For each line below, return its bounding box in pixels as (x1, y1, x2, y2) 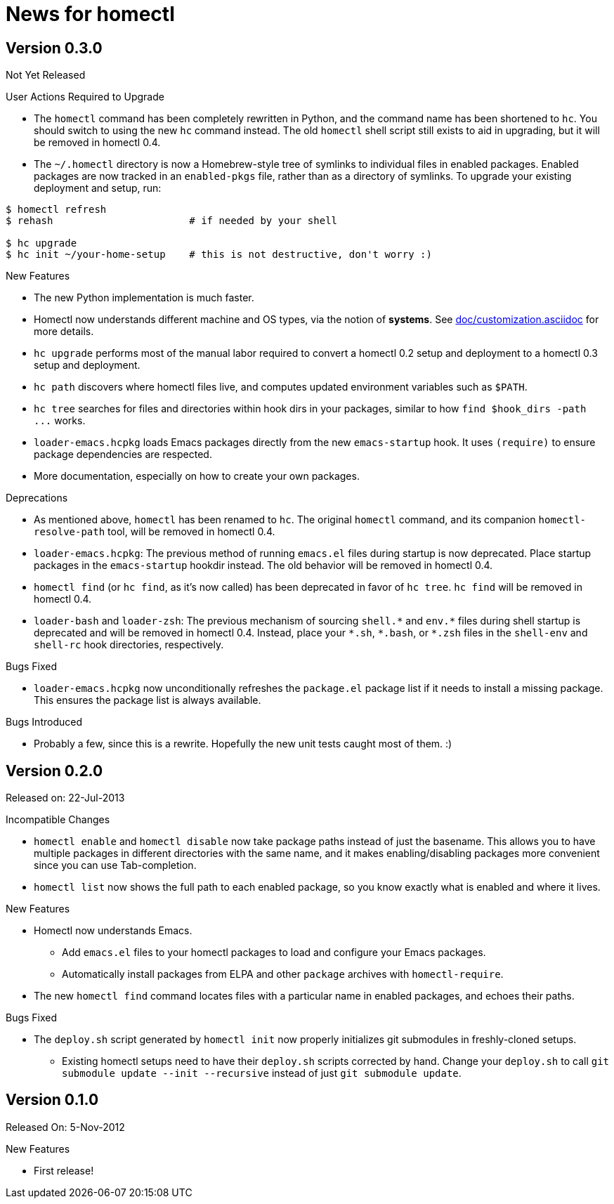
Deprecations (6, 492, 68, 504)
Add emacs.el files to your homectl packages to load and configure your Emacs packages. (62, 946, 486, 959)
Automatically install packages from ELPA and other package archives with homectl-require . (62, 968, 504, 981)
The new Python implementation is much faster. (34, 292, 254, 304)
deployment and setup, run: (34, 182, 162, 195)
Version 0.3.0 (6, 39, 103, 57)
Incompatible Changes (6, 813, 110, 826)
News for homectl (6, 2, 175, 26)
